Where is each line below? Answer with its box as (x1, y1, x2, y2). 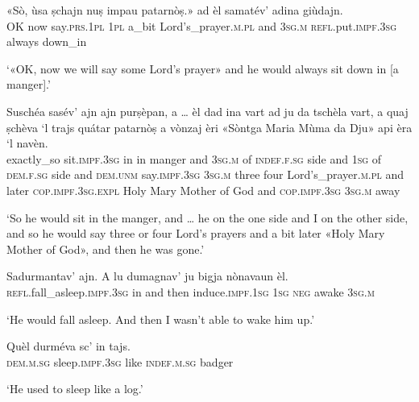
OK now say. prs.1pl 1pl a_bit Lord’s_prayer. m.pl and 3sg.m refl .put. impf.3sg (6, 17, 397, 34)
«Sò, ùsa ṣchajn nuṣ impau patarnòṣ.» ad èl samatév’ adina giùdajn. (6, 2, 343, 18)
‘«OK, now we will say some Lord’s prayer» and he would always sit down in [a (6, 60, 399, 77)
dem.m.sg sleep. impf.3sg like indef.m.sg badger (6, 353, 234, 370)
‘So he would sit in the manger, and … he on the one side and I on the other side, (6, 209, 409, 226)
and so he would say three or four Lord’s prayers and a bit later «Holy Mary (6, 225, 385, 242)
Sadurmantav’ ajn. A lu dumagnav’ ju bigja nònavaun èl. (6, 267, 288, 284)
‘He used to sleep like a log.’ (6, 380, 143, 397)
